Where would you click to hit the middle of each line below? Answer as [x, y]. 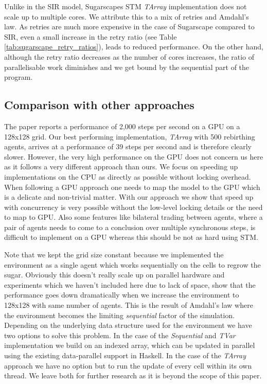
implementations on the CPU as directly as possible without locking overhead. [128, 176]
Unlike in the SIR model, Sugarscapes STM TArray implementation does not [126, 6]
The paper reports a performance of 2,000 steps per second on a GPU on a [122, 126]
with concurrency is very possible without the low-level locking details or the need [133, 207]
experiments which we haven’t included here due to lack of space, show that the [130, 284]
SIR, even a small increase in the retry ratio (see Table [91, 36]
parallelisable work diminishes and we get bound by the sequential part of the [127, 67]
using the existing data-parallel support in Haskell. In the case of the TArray [125, 355]
